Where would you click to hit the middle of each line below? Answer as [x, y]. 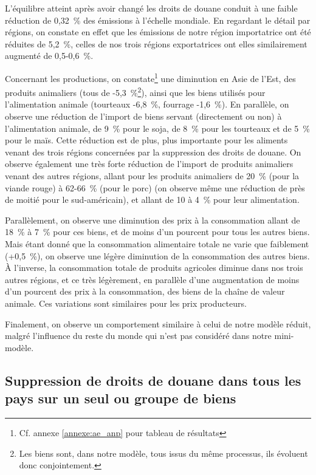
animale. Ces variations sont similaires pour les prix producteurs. [126, 303]
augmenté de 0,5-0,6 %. [49, 56]
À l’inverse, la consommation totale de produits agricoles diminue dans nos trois [154, 268]
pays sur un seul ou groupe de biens [121, 398]
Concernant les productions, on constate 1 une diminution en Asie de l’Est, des [150, 77]
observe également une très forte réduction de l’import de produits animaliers [149, 164]
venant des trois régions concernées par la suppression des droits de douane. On [153, 152]
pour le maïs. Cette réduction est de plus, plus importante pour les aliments [146, 140]
